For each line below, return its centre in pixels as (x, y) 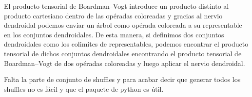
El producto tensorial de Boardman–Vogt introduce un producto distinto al (116, 6)
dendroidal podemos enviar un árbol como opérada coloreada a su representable (123, 25)
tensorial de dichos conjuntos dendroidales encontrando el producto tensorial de (123, 53)
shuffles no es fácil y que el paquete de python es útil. (84, 89)
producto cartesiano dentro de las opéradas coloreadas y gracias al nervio (113, 15)
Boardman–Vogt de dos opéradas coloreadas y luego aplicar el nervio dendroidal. (125, 63)
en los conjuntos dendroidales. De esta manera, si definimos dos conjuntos (114, 34)
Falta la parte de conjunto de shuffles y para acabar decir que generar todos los (122, 79)
